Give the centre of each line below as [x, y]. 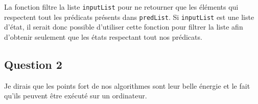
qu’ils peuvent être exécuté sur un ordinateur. [76, 96]
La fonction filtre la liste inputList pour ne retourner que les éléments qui [121, 7]
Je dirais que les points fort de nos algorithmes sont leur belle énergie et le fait [127, 85]
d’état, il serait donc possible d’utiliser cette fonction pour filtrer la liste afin [124, 27]
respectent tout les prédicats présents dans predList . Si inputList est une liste [129, 17]
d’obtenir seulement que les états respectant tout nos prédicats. [103, 36]
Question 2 [33, 64]
